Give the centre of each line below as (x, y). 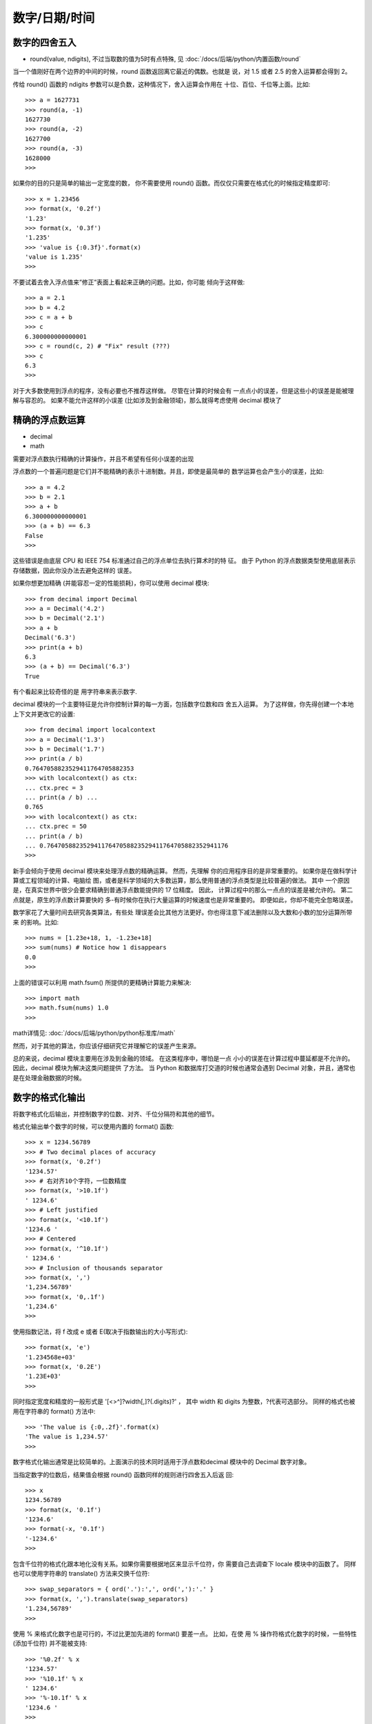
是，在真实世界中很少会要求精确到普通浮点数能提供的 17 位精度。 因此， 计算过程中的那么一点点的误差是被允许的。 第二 (183, 890)
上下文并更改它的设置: (44, 714)
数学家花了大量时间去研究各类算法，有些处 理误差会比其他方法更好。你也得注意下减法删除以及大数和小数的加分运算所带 (183, 912)
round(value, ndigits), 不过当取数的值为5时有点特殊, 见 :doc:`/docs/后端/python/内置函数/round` (165, 59)
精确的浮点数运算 (49, 420)
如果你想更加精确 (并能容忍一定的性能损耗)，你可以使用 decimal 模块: (111, 583)
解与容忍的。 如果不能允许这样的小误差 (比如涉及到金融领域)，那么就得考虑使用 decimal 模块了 (147, 401)
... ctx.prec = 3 (54, 788)
